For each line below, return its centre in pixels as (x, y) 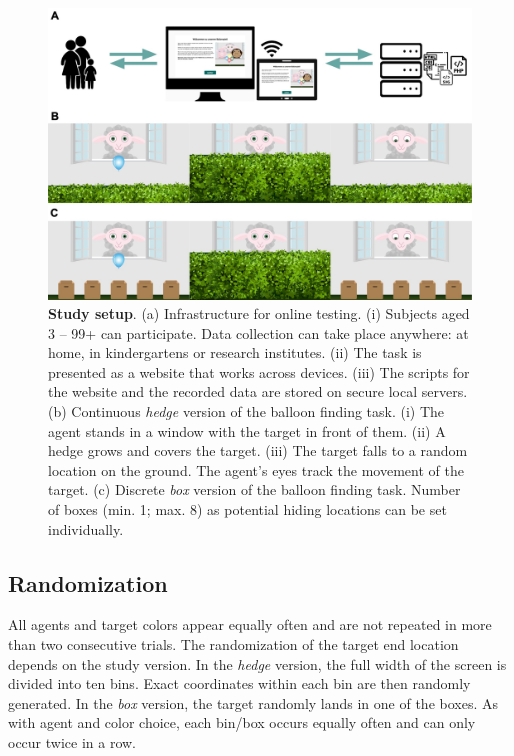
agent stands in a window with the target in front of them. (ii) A (247, 430)
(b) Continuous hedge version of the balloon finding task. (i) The (246, 411)
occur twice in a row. (72, 741)
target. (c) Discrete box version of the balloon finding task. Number (254, 489)
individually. (86, 528)
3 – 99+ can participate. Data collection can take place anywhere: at (258, 332)
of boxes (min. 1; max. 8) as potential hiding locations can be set (247, 509)
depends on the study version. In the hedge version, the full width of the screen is (257, 663)
